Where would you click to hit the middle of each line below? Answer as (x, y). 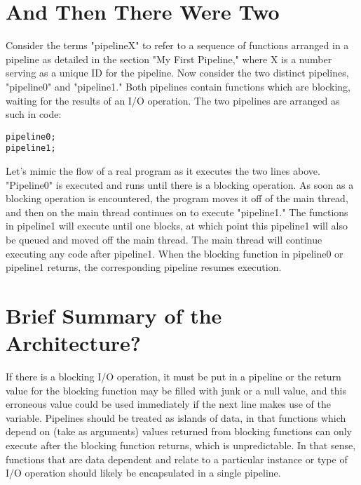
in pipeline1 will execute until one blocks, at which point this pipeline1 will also (177, 226)
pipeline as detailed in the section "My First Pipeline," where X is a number (169, 59)
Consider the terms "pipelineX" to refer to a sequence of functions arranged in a (177, 45)
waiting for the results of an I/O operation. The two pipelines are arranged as (173, 100)
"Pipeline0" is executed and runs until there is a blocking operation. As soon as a (180, 184)
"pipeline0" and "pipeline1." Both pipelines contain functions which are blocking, (178, 86)
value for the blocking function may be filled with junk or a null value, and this (176, 390)
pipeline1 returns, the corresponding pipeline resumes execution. (144, 267)
